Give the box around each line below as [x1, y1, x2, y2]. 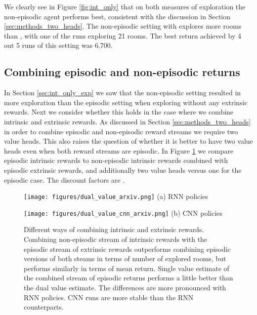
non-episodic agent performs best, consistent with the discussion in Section [4, 11, 231, 21]
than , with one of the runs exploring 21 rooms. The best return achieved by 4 [4, 30, 241, 40]
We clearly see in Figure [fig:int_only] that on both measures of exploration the [4, 1, 246, 11]
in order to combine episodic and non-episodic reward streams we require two [4, 126, 238, 136]
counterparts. [24, 302, 64, 312]
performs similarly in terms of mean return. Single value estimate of [24, 263, 229, 273]
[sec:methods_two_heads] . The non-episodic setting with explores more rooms [4, 21, 242, 31]
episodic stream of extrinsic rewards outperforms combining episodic [24, 243, 231, 254]
